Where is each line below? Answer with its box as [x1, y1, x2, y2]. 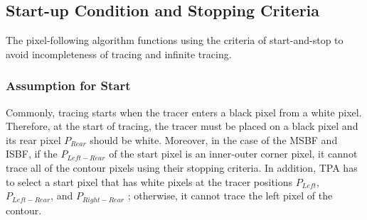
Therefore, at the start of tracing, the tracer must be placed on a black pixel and [6, 119, 358, 133]
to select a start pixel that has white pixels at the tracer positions [6, 174, 293, 189]
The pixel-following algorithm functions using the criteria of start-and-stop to [6, 33, 344, 48]
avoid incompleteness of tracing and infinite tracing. [6, 46, 232, 61]
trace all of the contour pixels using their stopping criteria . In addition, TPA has [6, 160, 358, 175]
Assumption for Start [6, 77, 131, 94]
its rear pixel [6, 132, 61, 147]
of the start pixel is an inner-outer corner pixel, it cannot [109, 146, 358, 161]
